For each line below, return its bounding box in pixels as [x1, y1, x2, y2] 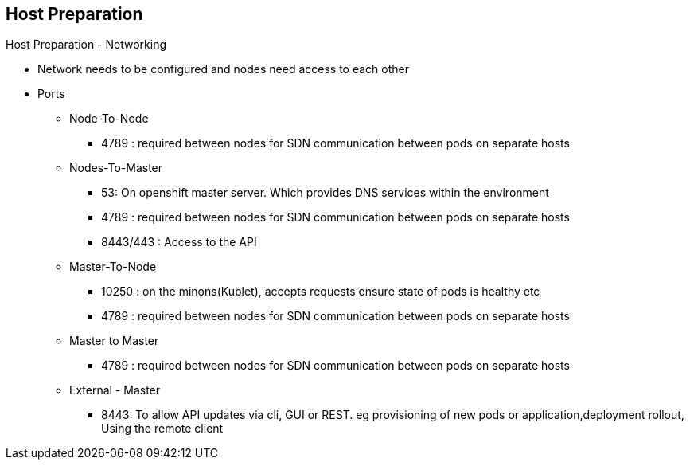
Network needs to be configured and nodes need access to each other [37, 62, 410, 76]
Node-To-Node [69, 112, 149, 126]
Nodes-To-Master [69, 161, 163, 175]
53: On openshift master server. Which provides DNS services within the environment [101, 186, 549, 200]
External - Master [69, 383, 161, 397]
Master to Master [69, 334, 159, 348]
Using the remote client [101, 421, 224, 436]
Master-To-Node [69, 260, 157, 274]
